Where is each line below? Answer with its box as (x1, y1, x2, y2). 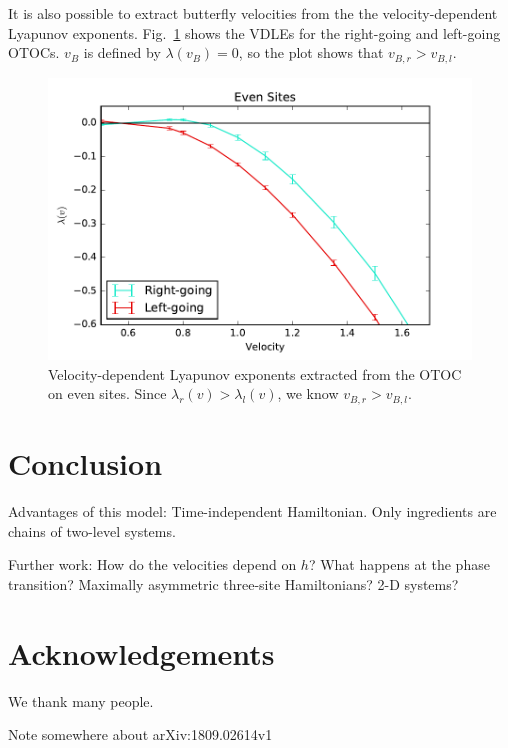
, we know (277, 383, 339, 404)
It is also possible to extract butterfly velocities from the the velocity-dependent (8, 3, 498, 23)
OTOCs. (8, 42, 60, 63)
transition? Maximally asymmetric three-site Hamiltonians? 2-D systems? (8, 573, 459, 594)
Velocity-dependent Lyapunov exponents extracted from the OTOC (48, 363, 462, 384)
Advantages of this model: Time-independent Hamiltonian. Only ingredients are (8, 501, 497, 522)
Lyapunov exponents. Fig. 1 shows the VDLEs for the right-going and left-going (8, 22, 501, 43)
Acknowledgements (8, 632, 275, 673)
